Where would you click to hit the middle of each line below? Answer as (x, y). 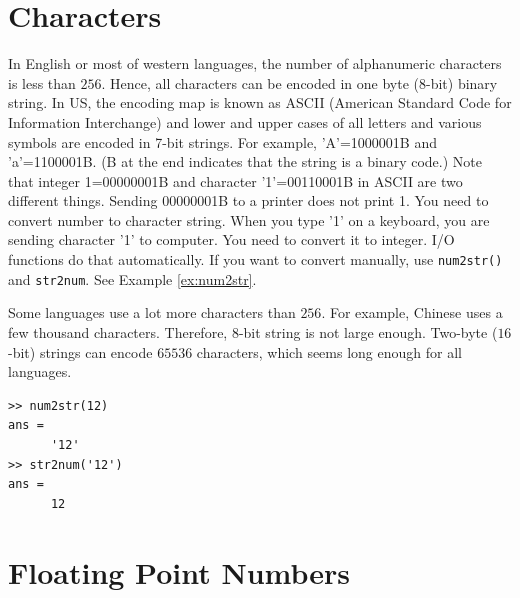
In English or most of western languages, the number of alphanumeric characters (255, 63)
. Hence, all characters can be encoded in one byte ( (260, 82)
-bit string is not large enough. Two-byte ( (368, 331)
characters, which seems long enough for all (329, 351)
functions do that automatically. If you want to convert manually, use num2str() (255, 259)
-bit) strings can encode (80, 351)
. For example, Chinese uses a (412, 312)
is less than (42, 82)
